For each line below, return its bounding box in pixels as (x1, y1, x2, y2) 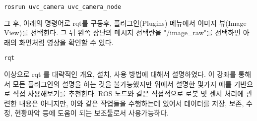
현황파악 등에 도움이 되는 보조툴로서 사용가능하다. (14, 108, 169, 118)
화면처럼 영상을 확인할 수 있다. (19, 37, 114, 47)
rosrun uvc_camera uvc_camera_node (4, 3, 122, 10)
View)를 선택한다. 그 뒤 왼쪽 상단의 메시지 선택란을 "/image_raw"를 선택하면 (4, 27, 241, 38)
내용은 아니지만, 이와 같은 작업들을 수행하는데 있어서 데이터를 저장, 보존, (19, 98, 244, 108)
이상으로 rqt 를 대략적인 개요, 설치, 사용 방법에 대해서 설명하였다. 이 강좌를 (4, 69, 236, 79)
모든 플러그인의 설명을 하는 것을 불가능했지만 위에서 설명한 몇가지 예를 (12, 78, 232, 89)
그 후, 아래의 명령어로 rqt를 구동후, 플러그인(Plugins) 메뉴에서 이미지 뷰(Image (4, 17, 247, 28)
